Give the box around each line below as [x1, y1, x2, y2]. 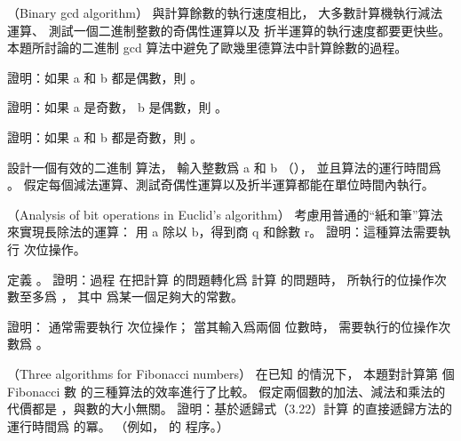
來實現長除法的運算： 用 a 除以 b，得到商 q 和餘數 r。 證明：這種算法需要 [7, 222, 438, 241]
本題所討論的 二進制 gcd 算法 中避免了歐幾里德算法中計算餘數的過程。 [7, 38, 408, 57]
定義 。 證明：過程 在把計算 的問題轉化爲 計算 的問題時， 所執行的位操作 [7, 269, 434, 288]
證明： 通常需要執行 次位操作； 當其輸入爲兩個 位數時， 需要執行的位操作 [7, 317, 439, 335]
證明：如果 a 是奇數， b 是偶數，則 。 [7, 98, 228, 116]
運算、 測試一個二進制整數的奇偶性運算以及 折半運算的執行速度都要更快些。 [7, 20, 451, 39]
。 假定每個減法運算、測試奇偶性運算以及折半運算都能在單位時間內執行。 [7, 175, 434, 194]
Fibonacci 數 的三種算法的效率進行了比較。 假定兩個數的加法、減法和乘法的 [7, 381, 446, 400]
